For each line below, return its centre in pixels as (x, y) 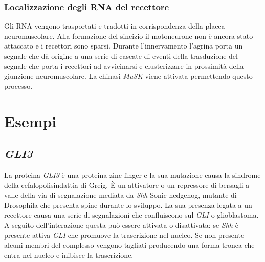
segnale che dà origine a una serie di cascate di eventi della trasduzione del (121, 56)
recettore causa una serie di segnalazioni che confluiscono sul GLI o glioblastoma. (131, 215)
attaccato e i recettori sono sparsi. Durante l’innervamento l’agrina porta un (124, 46)
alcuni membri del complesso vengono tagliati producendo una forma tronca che (129, 245)
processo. (18, 86)
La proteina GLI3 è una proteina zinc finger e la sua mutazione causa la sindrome (132, 174)
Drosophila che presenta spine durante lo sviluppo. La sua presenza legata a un (128, 205)
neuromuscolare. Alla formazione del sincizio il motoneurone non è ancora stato (129, 35)
